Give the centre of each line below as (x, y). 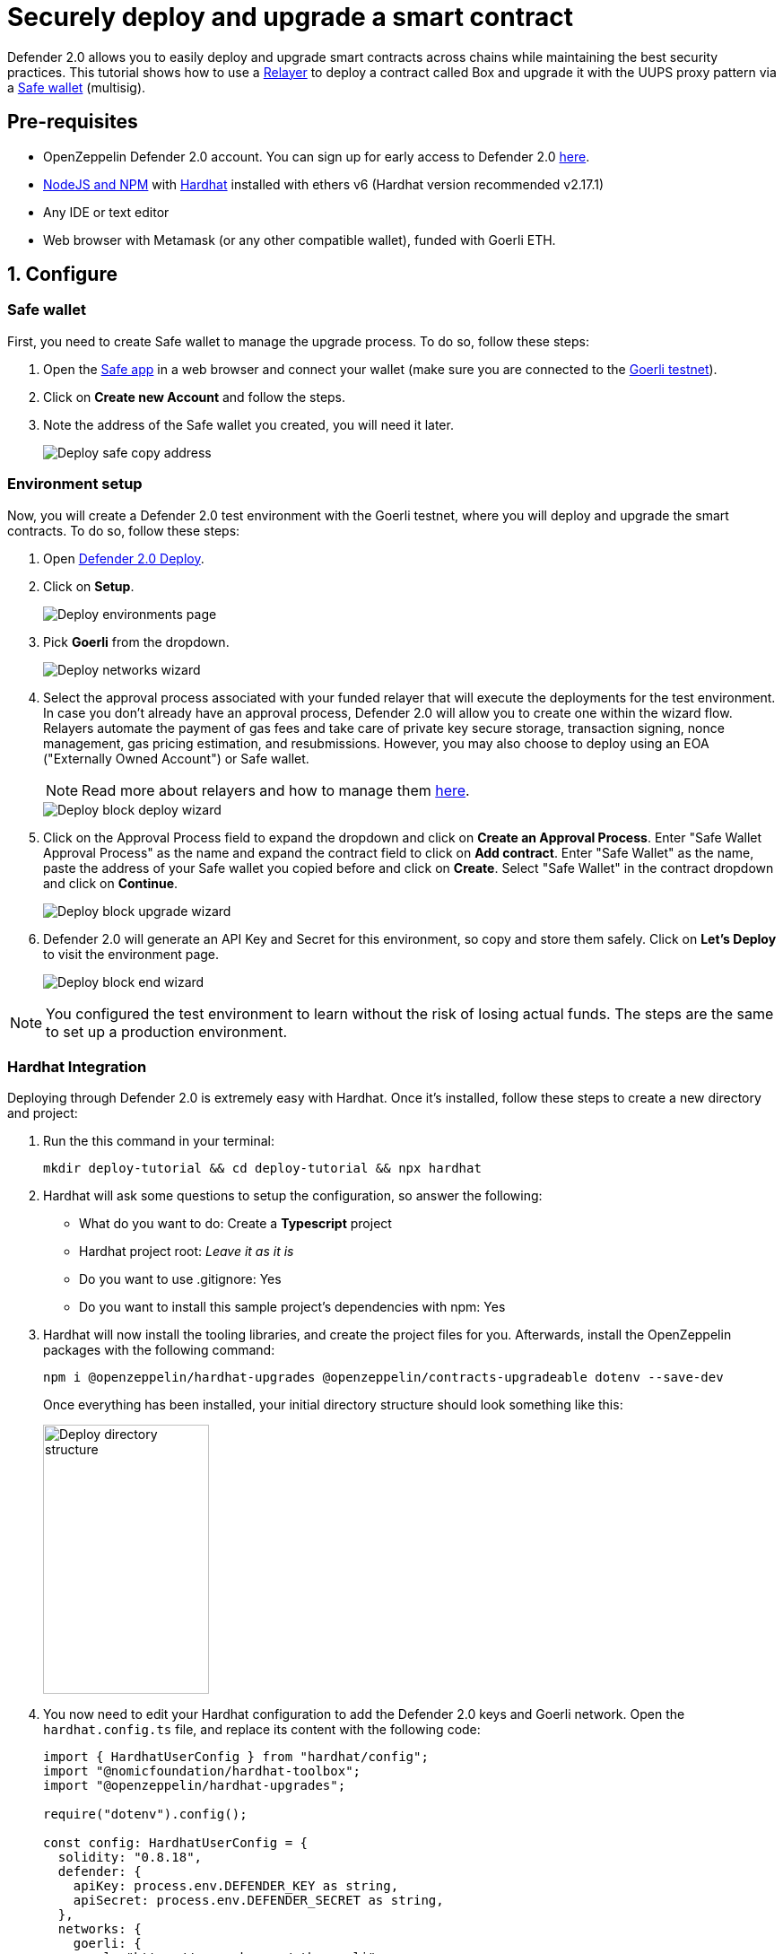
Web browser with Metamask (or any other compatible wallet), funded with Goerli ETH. (300, 240)
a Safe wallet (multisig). (77, 87)
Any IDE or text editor (106, 212)
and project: (43, 1113)
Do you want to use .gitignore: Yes (180, 1279)
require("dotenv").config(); (145, 1814)
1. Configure (62, 275)
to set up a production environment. (167, 1031)
